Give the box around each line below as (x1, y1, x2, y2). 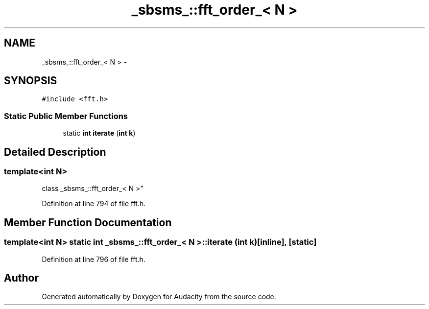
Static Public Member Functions (4, 111, 128, 121)
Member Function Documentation (4, 216, 172, 229)
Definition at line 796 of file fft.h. (42, 255, 145, 263)
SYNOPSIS (4, 74, 57, 87)
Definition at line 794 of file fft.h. (42, 199, 146, 208)
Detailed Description (4, 145, 106, 158)
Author (4, 272, 39, 285)
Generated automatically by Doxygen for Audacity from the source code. (42, 292, 276, 301)
